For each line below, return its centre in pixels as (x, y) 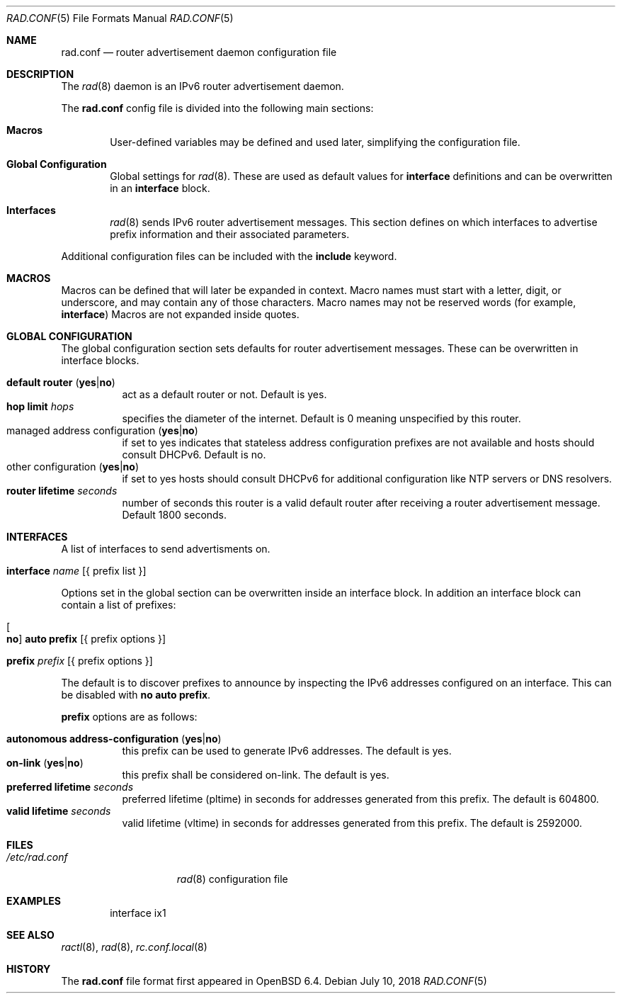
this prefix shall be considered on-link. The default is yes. (256, 775)
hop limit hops (40, 406)
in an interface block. (160, 188)
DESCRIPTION (40, 74)
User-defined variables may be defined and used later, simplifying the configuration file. (315, 142)
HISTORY (29, 969)
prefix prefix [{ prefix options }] (80, 661)
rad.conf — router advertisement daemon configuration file (199, 52)
